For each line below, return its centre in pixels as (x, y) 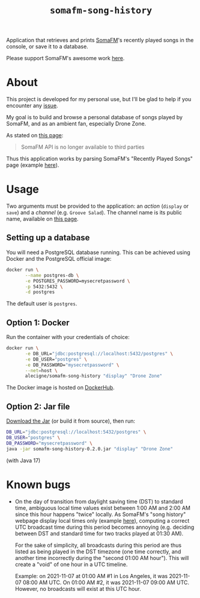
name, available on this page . (43, 219)
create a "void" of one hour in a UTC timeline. (71, 564)
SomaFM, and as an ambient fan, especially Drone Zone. (76, 124)
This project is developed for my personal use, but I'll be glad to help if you (99, 99)
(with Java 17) (23, 460)
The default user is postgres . (42, 304)
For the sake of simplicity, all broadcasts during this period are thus (98, 545)
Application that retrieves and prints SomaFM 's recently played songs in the (100, 40)
